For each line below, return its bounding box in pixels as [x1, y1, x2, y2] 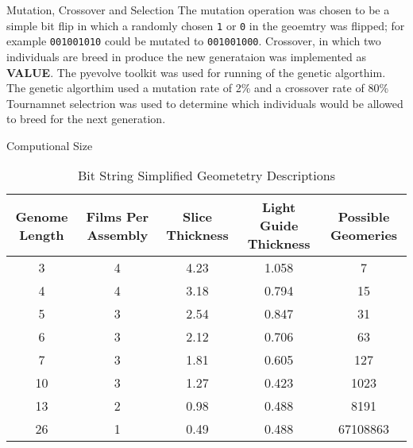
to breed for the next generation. [6, 110, 166, 127]
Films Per [86, 207, 149, 226]
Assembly [87, 225, 149, 244]
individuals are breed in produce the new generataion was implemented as [6, 48, 367, 64]
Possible [338, 207, 390, 226]
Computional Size [6, 137, 93, 153]
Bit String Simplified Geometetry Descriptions [77, 166, 335, 185]
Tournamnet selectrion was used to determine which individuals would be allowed [6, 95, 403, 111]
